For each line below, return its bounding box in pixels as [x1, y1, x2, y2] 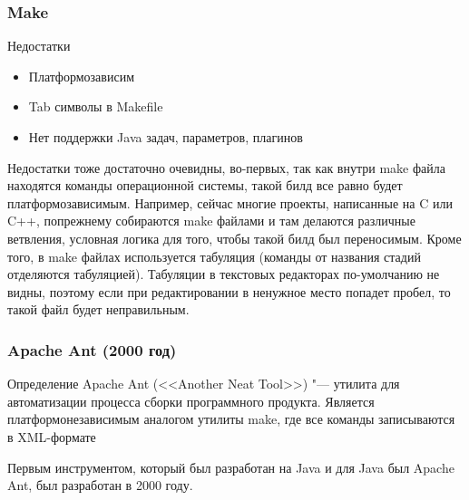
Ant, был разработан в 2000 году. [7, 476, 193, 495]
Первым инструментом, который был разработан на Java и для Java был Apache [7, 457, 454, 476]
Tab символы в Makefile [28, 97, 163, 116]
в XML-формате [7, 427, 96, 446]
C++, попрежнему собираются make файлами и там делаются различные [7, 211, 415, 230]
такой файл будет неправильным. [7, 300, 190, 319]
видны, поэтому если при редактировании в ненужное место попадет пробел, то [7, 282, 451, 301]
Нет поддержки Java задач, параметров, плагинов [28, 128, 303, 146]
